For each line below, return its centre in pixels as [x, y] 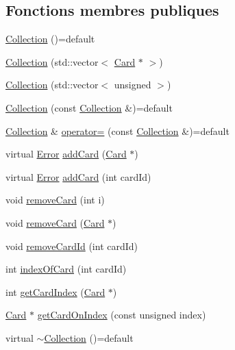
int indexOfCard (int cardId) [66, 269]
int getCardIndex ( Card [55, 291]
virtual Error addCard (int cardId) [78, 176]
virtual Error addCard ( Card [66, 154]
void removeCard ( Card [55, 222]
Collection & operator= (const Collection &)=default [117, 130]
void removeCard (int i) [55, 200]
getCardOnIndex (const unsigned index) [122, 315]
